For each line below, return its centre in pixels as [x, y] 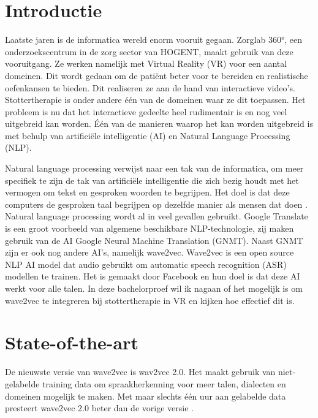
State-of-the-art [72, 342]
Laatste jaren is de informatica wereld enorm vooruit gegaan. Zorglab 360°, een [153, 40]
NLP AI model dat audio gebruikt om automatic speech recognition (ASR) [146, 264]
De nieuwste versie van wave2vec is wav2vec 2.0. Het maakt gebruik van [140, 372]
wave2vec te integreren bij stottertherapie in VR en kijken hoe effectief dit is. [150, 300]
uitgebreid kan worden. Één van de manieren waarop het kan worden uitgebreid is [159, 123]
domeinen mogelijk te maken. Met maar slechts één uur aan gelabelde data [146, 396]
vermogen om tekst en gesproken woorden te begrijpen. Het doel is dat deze [147, 192]
